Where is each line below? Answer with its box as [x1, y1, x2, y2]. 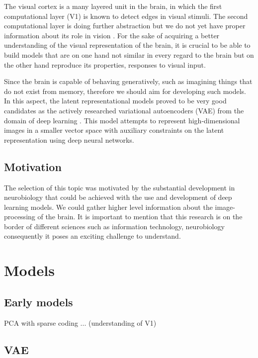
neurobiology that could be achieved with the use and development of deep [4, 192, 232, 202]
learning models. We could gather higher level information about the [4, 201, 213, 212]
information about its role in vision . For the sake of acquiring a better [4, 30, 220, 40]
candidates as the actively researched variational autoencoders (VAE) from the [4, 105, 244, 115]
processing [4, 211, 35, 222]
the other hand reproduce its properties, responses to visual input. [4, 59, 206, 70]
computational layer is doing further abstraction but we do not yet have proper [4, 20, 246, 31]
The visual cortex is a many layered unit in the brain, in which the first [4, 1, 222, 11]
